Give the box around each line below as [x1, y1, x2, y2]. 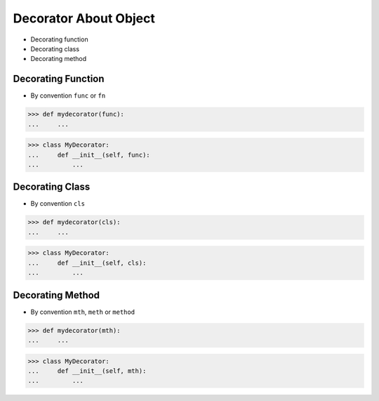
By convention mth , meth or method [30, 308, 135, 316]
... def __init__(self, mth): [27, 367, 147, 375]
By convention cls [30, 199, 86, 208]
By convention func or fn [30, 91, 106, 100]
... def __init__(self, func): [27, 151, 150, 159]
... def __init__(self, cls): [27, 258, 147, 267]
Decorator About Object [13, 11, 156, 26]
